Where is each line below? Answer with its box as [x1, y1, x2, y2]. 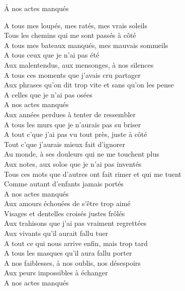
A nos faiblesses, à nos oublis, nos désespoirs [4, 257, 141, 268]
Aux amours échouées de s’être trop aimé [4, 198, 131, 209]
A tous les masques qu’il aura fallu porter [4, 248, 132, 258]
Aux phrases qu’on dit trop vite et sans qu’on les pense [4, 79, 174, 90]
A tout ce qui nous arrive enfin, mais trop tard [4, 237, 148, 248]
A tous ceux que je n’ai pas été [4, 50, 100, 60]
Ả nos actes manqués [4, 3, 69, 13]
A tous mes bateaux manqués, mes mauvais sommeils [4, 39, 168, 50]
